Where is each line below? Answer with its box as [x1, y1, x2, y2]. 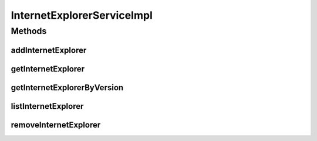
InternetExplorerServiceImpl [11, 9, 153, 22]
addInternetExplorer [11, 45, 87, 55]
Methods [11, 26, 47, 36]
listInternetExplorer [11, 101, 84, 111]
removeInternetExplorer [11, 120, 101, 130]
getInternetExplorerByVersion [11, 82, 124, 92]
